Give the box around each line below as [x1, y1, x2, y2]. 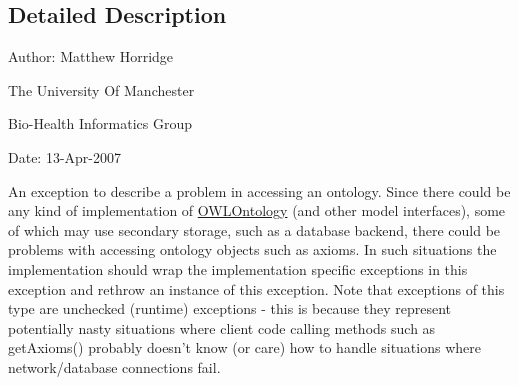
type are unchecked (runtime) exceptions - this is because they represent [8, 298, 452, 319]
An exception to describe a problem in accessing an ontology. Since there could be [8, 180, 511, 201]
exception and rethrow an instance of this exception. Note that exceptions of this [8, 278, 505, 299]
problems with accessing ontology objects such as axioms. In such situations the [8, 239, 497, 260]
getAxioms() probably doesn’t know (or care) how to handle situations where [8, 337, 481, 358]
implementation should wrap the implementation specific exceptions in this [8, 258, 468, 279]
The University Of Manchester [8, 79, 195, 100]
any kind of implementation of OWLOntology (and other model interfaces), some [8, 200, 506, 221]
